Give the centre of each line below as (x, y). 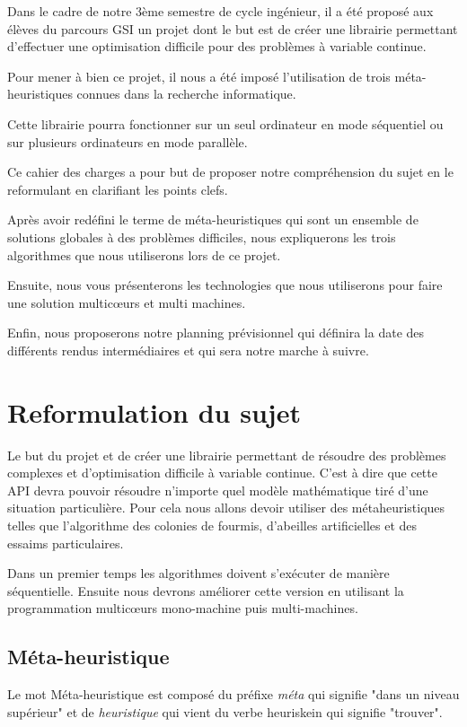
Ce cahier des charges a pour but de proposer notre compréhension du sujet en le (230, 172)
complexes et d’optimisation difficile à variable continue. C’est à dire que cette (222, 473)
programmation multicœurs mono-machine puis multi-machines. (183, 608)
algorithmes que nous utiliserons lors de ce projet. (144, 254)
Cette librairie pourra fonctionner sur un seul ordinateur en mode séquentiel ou (225, 123)
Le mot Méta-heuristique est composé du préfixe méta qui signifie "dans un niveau (233, 694)
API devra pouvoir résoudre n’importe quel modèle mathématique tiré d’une (218, 490)
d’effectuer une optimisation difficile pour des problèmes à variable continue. (217, 46)
